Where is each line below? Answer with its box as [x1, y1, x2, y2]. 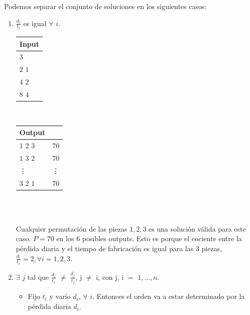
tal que [27, 271, 49, 282]
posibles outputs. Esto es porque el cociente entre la [82, 233, 242, 244]
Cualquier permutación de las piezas [16, 223, 128, 234]
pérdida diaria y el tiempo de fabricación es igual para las [16, 243, 194, 253]
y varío [49, 291, 71, 301]
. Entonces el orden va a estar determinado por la [92, 291, 245, 301]
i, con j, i [96, 271, 124, 282]
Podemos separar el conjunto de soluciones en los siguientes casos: [4, 1, 207, 11]
